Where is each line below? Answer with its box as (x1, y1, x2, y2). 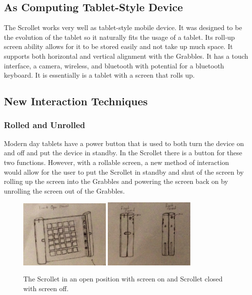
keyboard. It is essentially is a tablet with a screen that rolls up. (4, 70, 195, 80)
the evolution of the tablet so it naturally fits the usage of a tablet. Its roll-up (4, 32, 235, 42)
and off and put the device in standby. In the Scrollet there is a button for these (4, 147, 242, 158)
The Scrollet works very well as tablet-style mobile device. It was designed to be (4, 22, 242, 33)
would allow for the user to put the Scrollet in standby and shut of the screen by (4, 166, 244, 177)
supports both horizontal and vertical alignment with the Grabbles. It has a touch (4, 50, 249, 61)
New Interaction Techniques (4, 94, 148, 109)
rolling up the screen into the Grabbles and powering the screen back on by (4, 176, 228, 186)
